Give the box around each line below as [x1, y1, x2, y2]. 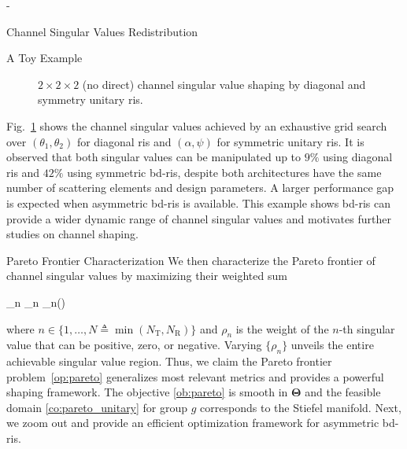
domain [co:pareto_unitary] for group [6, 399, 188, 415]
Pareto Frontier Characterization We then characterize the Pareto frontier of [6, 252, 376, 268]
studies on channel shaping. [6, 226, 139, 242]
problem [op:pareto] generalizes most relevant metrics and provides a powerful [6, 368, 384, 385]
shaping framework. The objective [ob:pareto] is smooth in [6, 384, 288, 400]
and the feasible [305, 384, 381, 400]
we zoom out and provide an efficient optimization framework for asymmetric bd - [6, 414, 399, 431]
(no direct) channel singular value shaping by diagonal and [82, 75, 366, 92]
